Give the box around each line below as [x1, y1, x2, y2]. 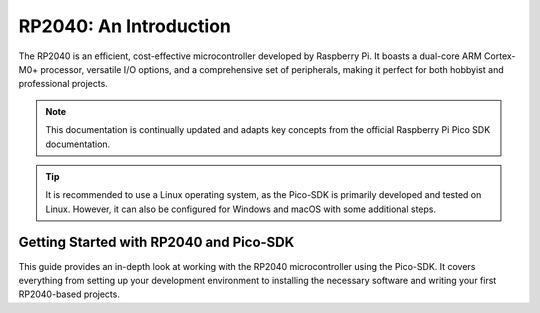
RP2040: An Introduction [18, 15, 232, 37]
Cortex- [483, 50, 516, 62]
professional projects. [18, 78, 109, 90]
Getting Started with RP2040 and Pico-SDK [18, 234, 295, 251]
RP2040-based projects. [18, 288, 120, 300]
